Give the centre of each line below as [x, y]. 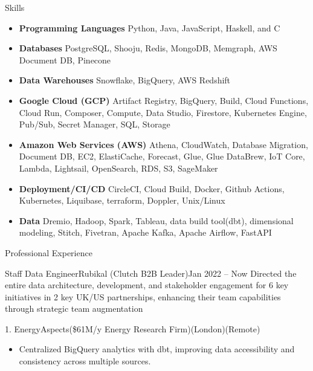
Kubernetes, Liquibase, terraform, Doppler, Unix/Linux [122, 200]
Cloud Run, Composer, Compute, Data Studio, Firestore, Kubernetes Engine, [163, 112]
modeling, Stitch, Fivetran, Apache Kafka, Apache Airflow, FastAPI [145, 232]
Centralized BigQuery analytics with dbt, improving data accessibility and [157, 349]
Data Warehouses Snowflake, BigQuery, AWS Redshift [125, 80]
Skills [15, 7]
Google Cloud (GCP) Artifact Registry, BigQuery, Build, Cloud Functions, [164, 100]
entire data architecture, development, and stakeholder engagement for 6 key [147, 285]
